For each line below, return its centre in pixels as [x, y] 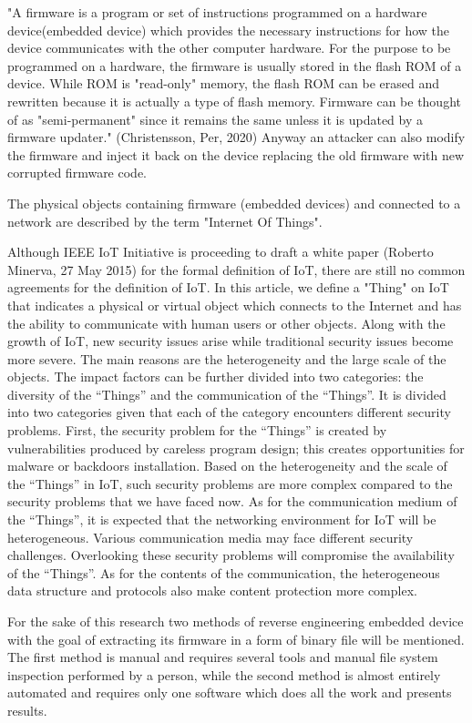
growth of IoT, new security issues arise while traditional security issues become [231, 341]
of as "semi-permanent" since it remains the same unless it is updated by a [215, 119]
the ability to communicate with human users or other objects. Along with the [226, 323]
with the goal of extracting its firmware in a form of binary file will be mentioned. [236, 639]
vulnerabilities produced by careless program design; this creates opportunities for [236, 448]
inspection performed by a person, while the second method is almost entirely [224, 674]
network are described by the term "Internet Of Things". [165, 221]
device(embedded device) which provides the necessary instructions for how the [229, 30]
